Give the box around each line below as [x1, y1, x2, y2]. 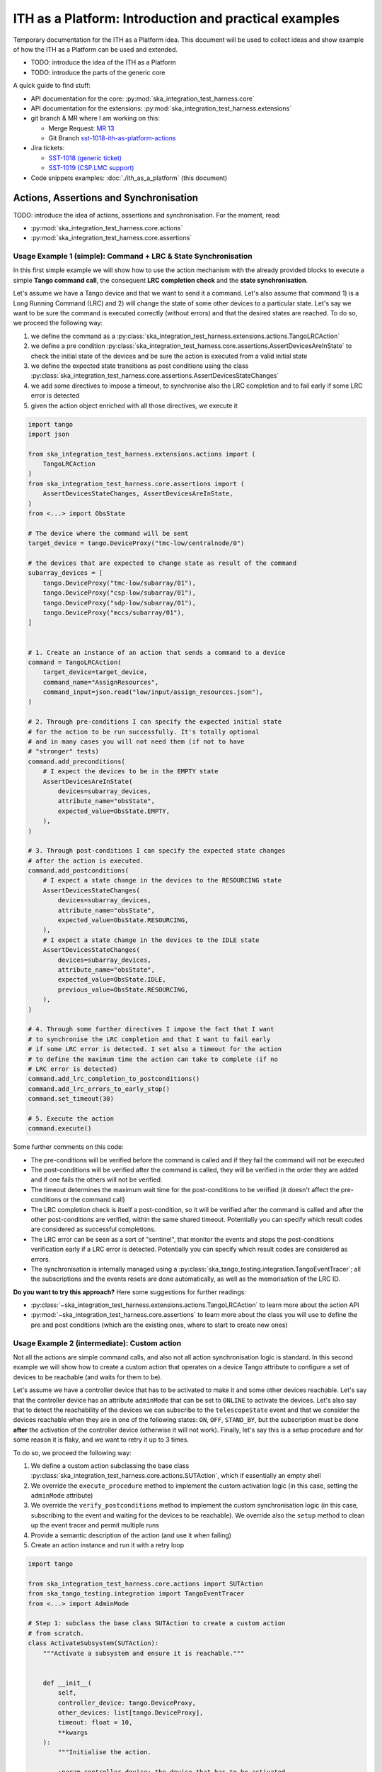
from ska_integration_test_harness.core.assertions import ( [28, 479, 245, 488]
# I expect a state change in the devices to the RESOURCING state [42, 876, 282, 885]
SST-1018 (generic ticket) [48, 153, 122, 162]
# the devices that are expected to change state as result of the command [28, 559, 297, 567]
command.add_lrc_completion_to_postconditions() [28, 1075, 200, 1083]
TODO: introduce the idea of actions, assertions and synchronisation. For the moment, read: [13, 211, 281, 219]
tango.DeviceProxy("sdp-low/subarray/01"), [42, 599, 196, 607]
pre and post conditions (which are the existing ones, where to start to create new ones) [30, 1320, 288, 1329]
